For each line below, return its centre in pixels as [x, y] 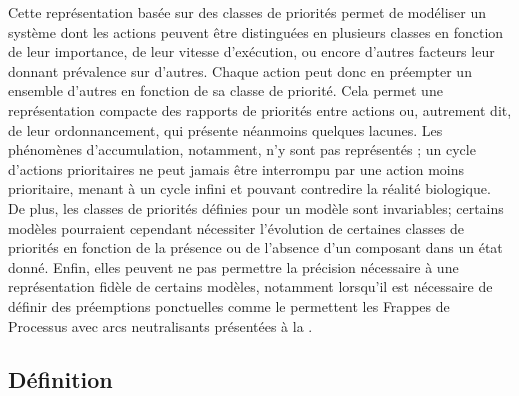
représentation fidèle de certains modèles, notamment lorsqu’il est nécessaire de [250, 286]
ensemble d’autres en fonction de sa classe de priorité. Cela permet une [225, 90]
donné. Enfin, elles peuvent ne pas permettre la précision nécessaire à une [233, 266]
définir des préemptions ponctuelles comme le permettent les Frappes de [229, 305]
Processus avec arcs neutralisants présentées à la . [160, 325]
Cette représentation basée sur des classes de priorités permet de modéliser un [247, 12]
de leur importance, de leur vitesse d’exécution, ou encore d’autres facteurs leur [251, 51]
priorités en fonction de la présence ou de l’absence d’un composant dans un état [255, 247]
